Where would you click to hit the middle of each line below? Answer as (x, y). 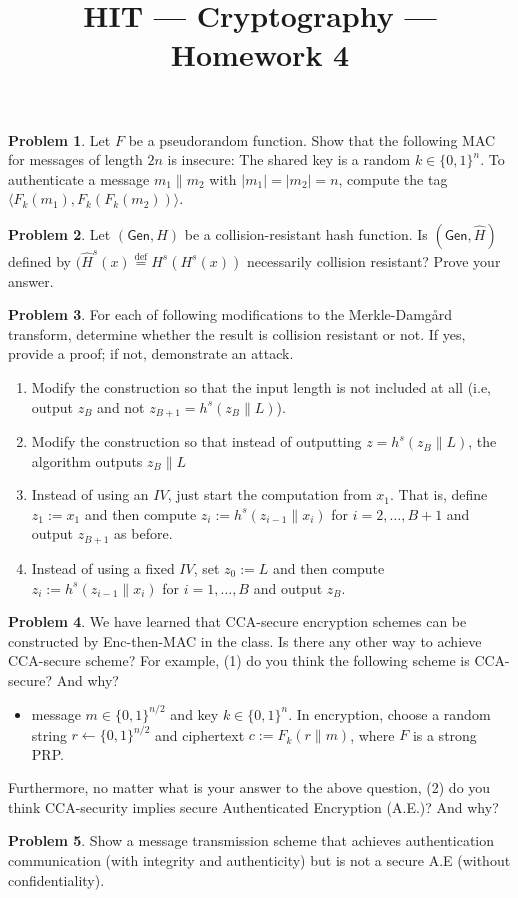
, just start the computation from (269, 494)
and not (121, 406)
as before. (143, 533)
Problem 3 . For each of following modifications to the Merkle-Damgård (230, 314)
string (49, 734)
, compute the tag (393, 178)
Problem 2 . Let (59, 233)
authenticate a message (79, 178)
